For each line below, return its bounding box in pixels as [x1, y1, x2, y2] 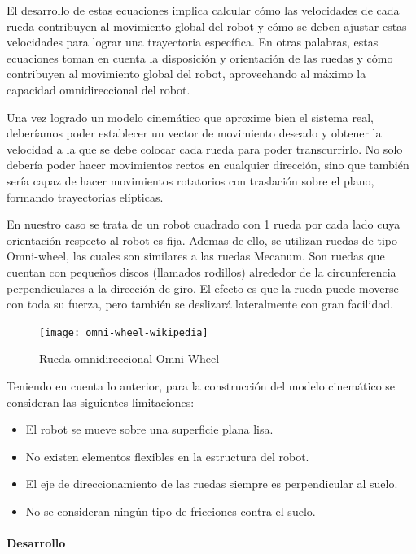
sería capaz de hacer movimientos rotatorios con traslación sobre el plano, [7, 172, 374, 189]
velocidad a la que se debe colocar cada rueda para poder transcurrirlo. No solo [7, 140, 403, 157]
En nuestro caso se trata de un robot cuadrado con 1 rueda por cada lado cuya [7, 216, 401, 233]
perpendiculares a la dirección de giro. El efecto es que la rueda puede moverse [7, 279, 399, 296]
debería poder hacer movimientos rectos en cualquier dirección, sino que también [7, 156, 409, 173]
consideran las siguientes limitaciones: [7, 393, 195, 410]
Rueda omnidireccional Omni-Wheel [39, 350, 220, 367]
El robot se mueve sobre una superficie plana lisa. [25, 421, 274, 438]
